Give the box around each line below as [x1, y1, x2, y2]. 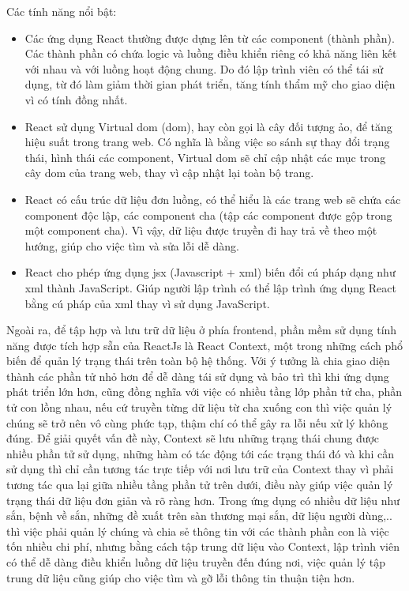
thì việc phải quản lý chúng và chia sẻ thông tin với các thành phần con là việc [6, 522, 389, 539]
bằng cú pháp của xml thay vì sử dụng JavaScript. [24, 295, 270, 311]
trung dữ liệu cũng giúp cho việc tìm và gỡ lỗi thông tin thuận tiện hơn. [6, 569, 355, 585]
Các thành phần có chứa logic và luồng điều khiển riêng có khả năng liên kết [24, 45, 397, 62]
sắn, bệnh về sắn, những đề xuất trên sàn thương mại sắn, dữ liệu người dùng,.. [6, 507, 392, 524]
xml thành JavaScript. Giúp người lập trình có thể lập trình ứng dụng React [24, 279, 396, 295]
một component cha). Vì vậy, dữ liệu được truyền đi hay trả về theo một [24, 222, 377, 239]
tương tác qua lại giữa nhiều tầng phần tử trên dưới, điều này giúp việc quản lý [6, 476, 393, 493]
